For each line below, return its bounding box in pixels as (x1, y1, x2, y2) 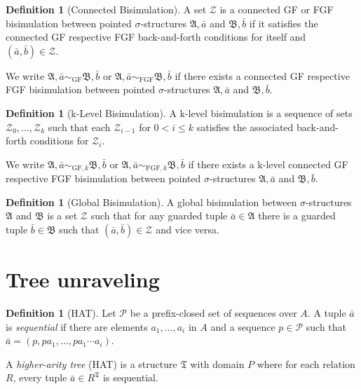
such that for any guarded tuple (90, 208, 228, 223)
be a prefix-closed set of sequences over (130, 306, 297, 320)
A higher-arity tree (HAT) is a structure (6, 356, 177, 371)
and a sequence (210, 319, 275, 334)
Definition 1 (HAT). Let (6, 306, 116, 320)
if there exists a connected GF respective (175, 68, 350, 83)
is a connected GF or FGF (219, 2, 334, 16)
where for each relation (257, 356, 355, 371)
